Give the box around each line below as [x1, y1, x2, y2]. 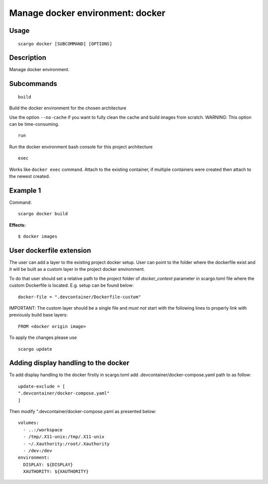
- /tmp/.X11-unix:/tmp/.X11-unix [23, 434, 105, 440]
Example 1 [9, 186, 41, 195]
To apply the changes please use [9, 334, 77, 340]
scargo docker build [18, 211, 68, 217]
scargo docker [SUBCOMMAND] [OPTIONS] [18, 41, 113, 47]
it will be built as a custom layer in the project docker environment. [9, 266, 145, 272]
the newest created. [9, 173, 50, 179]
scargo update [18, 346, 52, 352]
